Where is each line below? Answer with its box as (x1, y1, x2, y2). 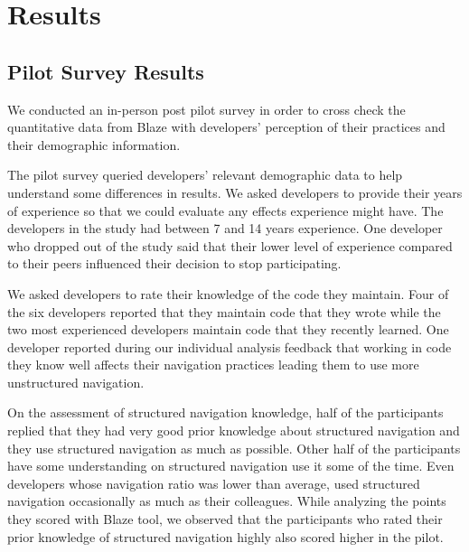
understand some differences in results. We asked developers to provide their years (7, 182, 463, 201)
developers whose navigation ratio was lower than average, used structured (7, 473, 420, 492)
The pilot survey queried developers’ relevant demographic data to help (7, 165, 403, 184)
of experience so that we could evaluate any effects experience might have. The (7, 201, 444, 220)
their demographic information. (7, 135, 181, 154)
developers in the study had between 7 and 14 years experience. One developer (7, 219, 443, 238)
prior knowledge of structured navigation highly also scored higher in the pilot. (7, 527, 444, 546)
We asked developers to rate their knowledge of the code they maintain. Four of (7, 284, 449, 303)
